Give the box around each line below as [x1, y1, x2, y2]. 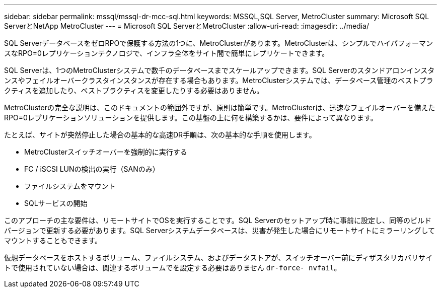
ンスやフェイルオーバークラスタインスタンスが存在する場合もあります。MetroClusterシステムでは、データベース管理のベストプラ [4, 76, 433, 85]
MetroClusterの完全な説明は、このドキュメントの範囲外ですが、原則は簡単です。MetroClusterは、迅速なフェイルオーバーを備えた [4, 103, 435, 112]
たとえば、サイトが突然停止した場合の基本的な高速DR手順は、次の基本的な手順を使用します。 [4, 130, 316, 139]
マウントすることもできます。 [4, 236, 102, 245]
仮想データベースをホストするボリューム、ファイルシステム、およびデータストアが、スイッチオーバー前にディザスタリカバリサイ [4, 253, 432, 262]
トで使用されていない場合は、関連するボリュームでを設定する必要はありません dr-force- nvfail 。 [4, 263, 341, 272]
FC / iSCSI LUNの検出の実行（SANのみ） [24, 165, 160, 173]
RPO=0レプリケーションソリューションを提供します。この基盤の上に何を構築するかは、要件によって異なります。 [4, 113, 378, 122]
